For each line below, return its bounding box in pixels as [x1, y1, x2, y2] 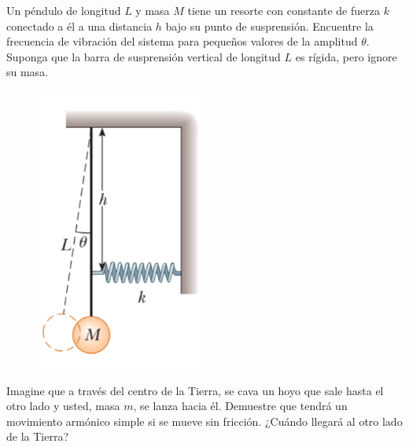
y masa [135, 2, 170, 18]
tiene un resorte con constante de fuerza [187, 2, 380, 18]
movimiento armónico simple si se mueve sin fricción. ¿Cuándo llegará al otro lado [6, 412, 403, 429]
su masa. [6, 64, 49, 80]
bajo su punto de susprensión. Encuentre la [165, 17, 374, 34]
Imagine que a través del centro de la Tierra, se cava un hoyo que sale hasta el [6, 382, 384, 398]
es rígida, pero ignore [295, 48, 397, 64]
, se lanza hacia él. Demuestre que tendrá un [133, 398, 348, 414]
